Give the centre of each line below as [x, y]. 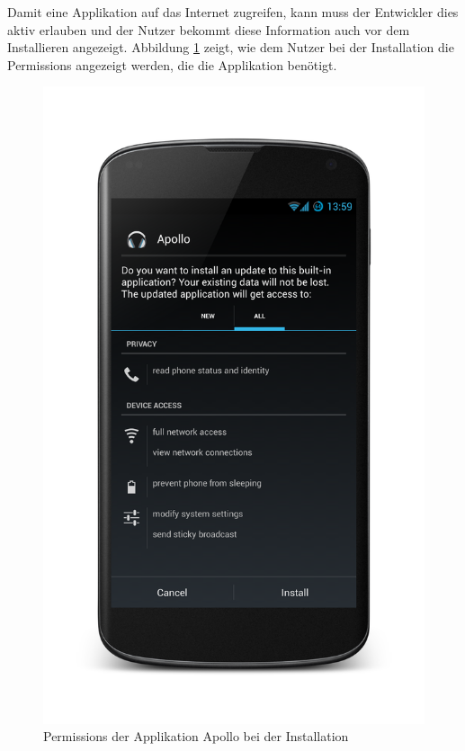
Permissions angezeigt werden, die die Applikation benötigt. [172, 64]
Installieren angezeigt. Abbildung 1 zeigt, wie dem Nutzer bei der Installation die [231, 47]
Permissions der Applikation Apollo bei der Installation [196, 736]
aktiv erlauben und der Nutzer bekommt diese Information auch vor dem [209, 29]
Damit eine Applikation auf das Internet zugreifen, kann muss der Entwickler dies [233, 12]
